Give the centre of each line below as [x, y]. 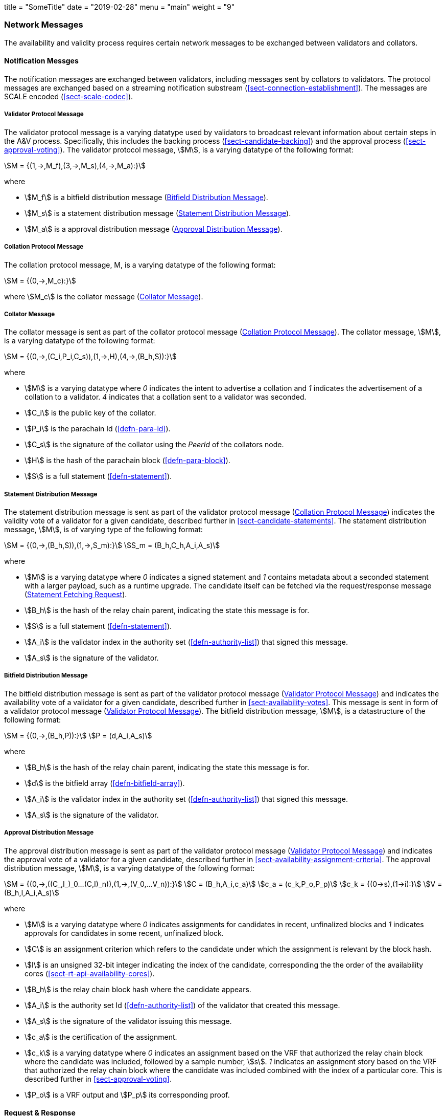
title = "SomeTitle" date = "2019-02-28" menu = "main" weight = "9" [120, 7]
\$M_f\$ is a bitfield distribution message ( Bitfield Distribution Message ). [146, 197]
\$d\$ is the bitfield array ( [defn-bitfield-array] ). [105, 783]
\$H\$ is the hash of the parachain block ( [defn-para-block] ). [127, 461]
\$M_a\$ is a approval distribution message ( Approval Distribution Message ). [154, 229]
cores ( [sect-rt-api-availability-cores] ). [90, 973]
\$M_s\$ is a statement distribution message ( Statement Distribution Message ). [158, 213]
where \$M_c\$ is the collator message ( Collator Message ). [104, 296]
